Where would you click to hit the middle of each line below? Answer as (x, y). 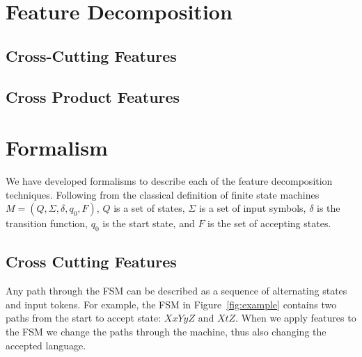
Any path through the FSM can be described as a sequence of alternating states (176, 291)
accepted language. (46, 345)
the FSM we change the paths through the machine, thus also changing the (166, 332)
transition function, (47, 223)
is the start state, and (149, 223)
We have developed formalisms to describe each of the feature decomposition (169, 181)
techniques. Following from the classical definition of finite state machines (163, 194)
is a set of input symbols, (252, 208)
